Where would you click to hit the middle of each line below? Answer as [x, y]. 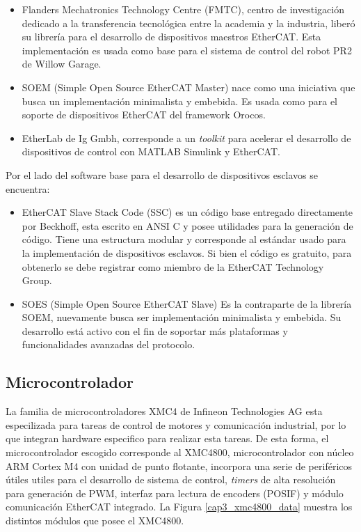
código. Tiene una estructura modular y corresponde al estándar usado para [184, 239]
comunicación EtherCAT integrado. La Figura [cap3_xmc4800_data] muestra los [179, 507]
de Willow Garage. [62, 64]
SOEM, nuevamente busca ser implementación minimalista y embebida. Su [182, 317]
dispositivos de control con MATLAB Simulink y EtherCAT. [151, 151]
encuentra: [28, 188]
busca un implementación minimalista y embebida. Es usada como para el [179, 101]
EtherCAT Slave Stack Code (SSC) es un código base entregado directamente [187, 212]
